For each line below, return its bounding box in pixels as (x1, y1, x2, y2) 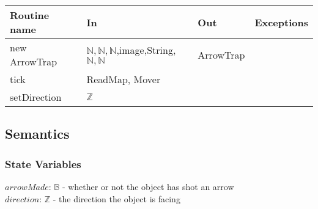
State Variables (5, 156, 81, 171)
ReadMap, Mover (86, 72, 161, 86)
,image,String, (116, 43, 176, 57)
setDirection (10, 90, 62, 104)
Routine (10, 8, 50, 22)
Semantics (5, 124, 70, 143)
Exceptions (254, 15, 308, 29)
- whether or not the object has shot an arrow (62, 180, 234, 193)
